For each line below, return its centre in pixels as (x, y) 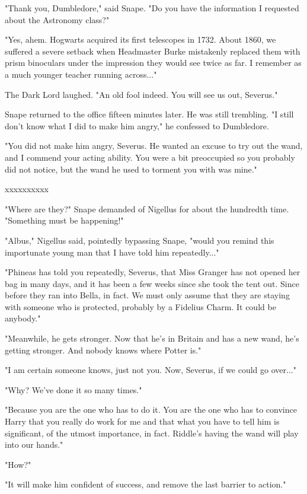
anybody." (23, 318)
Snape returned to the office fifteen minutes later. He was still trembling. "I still (149, 114)
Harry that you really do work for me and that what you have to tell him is (142, 421)
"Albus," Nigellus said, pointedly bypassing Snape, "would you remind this (140, 240)
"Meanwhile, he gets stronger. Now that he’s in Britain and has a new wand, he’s (152, 338)
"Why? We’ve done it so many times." (73, 389)
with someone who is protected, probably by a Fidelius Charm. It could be (140, 306)
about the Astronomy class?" (57, 19)
